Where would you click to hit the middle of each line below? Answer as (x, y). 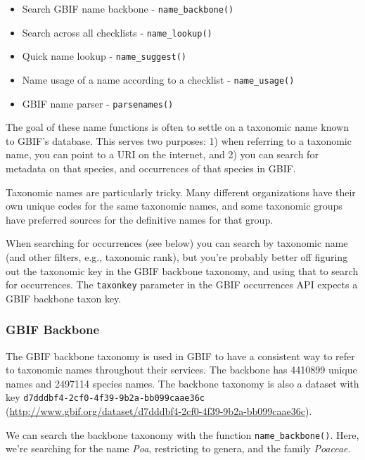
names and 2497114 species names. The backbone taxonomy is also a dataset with (182, 383)
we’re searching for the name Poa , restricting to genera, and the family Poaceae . (178, 448)
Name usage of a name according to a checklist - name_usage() (158, 79)
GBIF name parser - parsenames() (98, 103)
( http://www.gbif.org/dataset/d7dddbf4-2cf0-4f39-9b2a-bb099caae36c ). (159, 411)
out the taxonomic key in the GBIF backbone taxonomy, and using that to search (182, 270)
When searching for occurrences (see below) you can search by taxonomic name (177, 243)
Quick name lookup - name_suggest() (104, 56)
